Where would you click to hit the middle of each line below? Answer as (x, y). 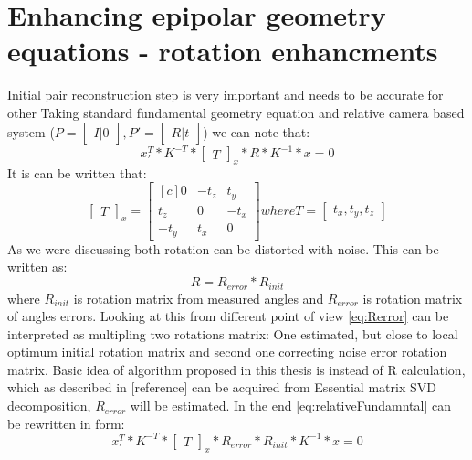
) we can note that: (257, 131)
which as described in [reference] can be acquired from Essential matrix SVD (222, 387)
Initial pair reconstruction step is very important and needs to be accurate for (226, 95)
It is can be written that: (77, 172)
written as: (37, 267)
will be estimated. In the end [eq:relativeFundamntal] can (290, 406)
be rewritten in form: (66, 423)
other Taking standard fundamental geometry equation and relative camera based (236, 112)
